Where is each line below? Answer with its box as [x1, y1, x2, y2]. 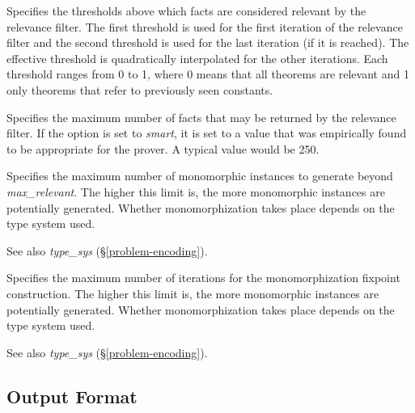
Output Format [6, 383, 138, 408]
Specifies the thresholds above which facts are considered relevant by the [6, 2, 366, 19]
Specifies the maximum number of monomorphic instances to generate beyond [6, 167, 393, 184]
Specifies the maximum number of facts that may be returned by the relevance [6, 108, 396, 125]
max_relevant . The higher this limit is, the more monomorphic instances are [6, 183, 385, 200]
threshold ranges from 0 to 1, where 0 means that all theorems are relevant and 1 [6, 65, 409, 82]
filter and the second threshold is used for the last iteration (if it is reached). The [6, 34, 409, 51]
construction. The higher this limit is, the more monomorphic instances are [6, 284, 379, 301]
